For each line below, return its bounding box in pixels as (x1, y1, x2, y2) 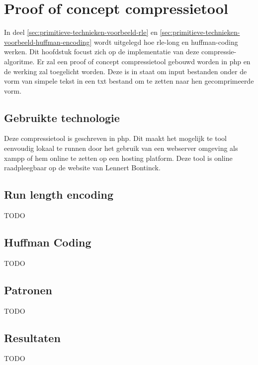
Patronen (4, 282, 52, 297)
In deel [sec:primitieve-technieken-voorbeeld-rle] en (4, 27, 158, 37)
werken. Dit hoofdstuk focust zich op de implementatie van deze (4, 46, 199, 57)
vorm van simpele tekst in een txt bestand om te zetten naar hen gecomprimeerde (4, 76, 254, 86)
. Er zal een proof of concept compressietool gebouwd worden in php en (32, 56, 251, 66)
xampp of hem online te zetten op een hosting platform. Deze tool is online (4, 152, 233, 163)
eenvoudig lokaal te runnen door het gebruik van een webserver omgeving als (4, 143, 238, 153)
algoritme (4, 56, 33, 66)
